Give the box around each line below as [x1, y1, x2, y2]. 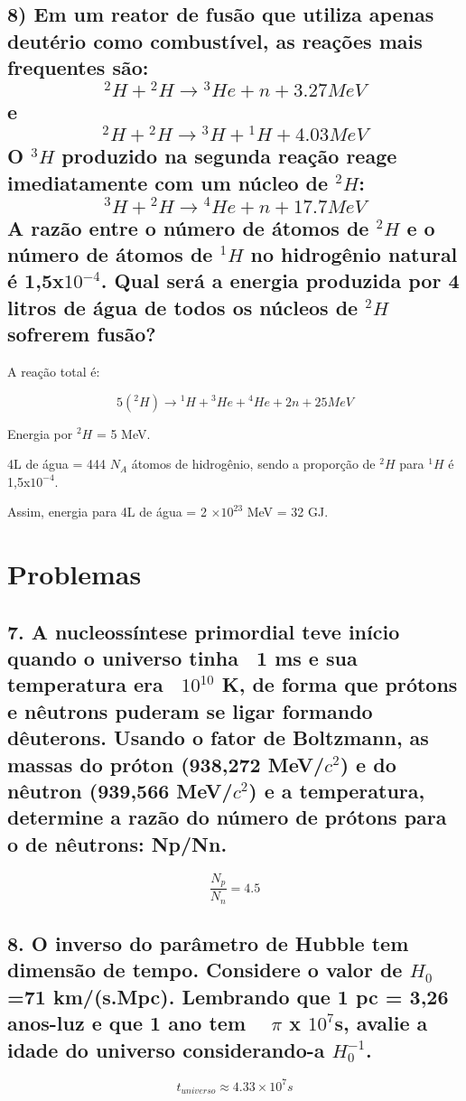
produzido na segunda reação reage [61, 142, 397, 170]
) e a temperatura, [248, 777, 425, 805]
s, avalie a [334, 1009, 428, 1037]
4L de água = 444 [7, 454, 107, 473]
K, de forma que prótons [221, 670, 458, 698]
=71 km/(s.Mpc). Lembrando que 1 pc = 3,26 [7, 982, 449, 1010]
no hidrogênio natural [250, 239, 458, 267]
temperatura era [7, 670, 163, 698]
